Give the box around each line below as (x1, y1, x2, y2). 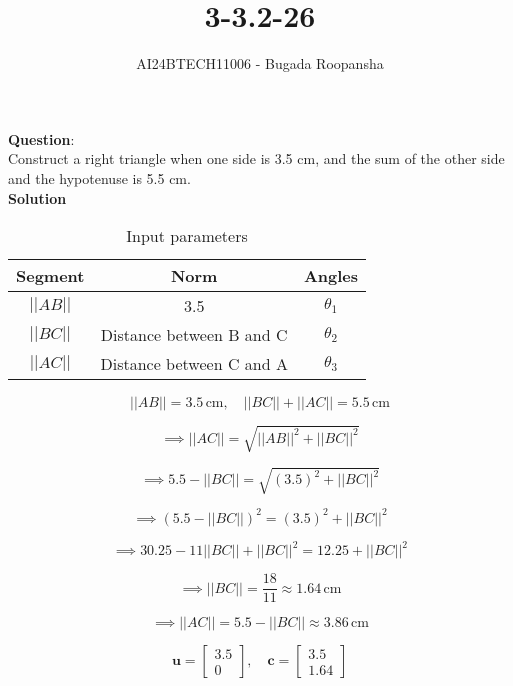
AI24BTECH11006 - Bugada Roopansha (136, 53, 384, 74)
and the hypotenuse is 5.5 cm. (8, 167, 191, 188)
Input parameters (126, 224, 248, 248)
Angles (303, 264, 359, 288)
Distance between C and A (100, 352, 288, 376)
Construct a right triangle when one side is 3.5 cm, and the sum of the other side (8, 148, 505, 169)
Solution (8, 187, 67, 208)
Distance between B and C (100, 323, 288, 347)
